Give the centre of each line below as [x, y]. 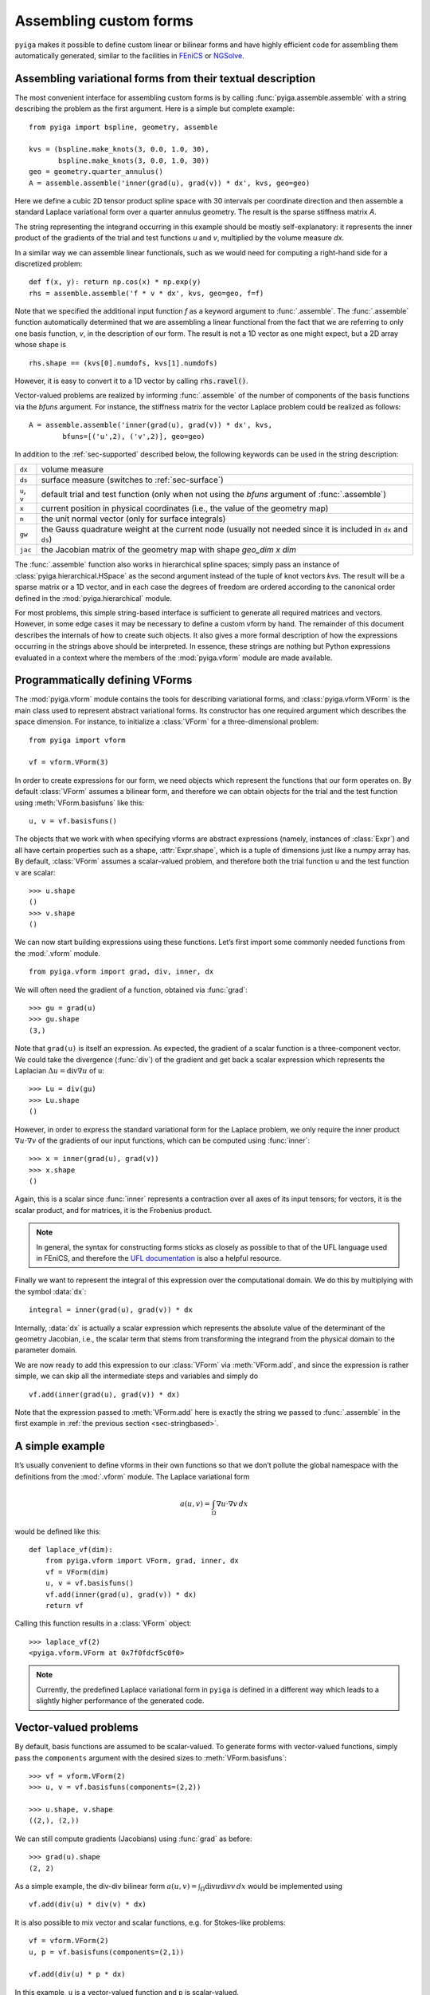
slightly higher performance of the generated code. [120, 1701]
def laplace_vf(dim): [71, 1549]
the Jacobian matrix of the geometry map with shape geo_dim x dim [169, 550]
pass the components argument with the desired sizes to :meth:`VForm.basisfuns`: [150, 1758]
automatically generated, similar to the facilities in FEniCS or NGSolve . [129, 55]
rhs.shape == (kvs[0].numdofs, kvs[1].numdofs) [123, 363]
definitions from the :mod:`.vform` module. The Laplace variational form [132, 1476]
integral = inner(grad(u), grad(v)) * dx [111, 1310]
